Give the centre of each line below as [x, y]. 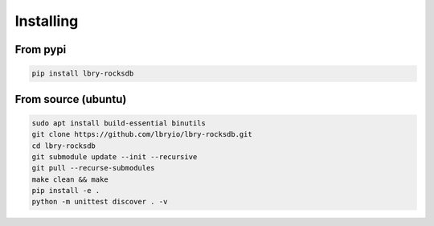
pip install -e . [66, 191]
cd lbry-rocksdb [64, 146]
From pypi [41, 49]
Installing [47, 21]
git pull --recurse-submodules [94, 168]
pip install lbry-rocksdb [83, 74]
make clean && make [70, 179]
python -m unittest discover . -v [100, 202]
